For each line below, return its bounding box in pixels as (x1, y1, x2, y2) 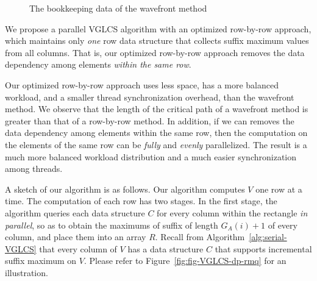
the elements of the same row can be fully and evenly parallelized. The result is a (5, 138, 307, 151)
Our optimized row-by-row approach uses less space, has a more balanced (5, 78, 279, 91)
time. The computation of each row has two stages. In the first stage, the (5, 194, 277, 207)
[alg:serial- (249, 230, 287, 243)
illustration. (5, 266, 48, 279)
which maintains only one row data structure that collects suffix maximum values (5, 34, 309, 47)
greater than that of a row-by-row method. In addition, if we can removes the (5, 114, 294, 127)
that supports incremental (215, 242, 312, 255)
